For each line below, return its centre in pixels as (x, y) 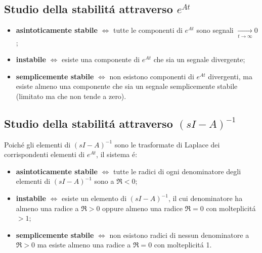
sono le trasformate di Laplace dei (167, 144)
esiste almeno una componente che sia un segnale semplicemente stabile (127, 86)
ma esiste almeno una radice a (84, 245)
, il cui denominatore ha (205, 198)
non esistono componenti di (152, 76)
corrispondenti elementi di (45, 154)
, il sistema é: (117, 154)
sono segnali (215, 30)
